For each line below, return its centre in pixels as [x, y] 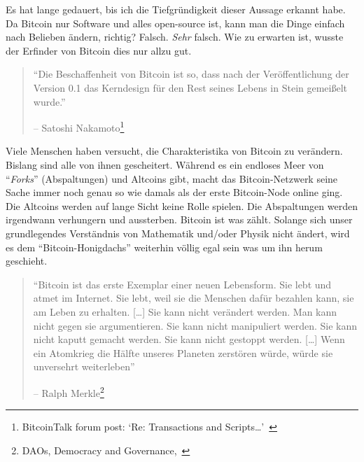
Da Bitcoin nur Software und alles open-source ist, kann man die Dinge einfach [175, 23]
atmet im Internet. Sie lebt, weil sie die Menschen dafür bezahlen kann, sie [194, 298]
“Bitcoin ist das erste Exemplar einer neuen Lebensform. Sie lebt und [182, 284]
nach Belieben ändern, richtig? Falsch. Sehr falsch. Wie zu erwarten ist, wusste [175, 37]
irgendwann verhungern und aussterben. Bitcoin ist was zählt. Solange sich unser [179, 219]
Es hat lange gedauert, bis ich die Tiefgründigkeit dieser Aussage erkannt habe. [176, 9]
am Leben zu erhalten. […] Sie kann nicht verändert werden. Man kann [185, 311]
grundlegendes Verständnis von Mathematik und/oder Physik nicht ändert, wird [178, 233]
